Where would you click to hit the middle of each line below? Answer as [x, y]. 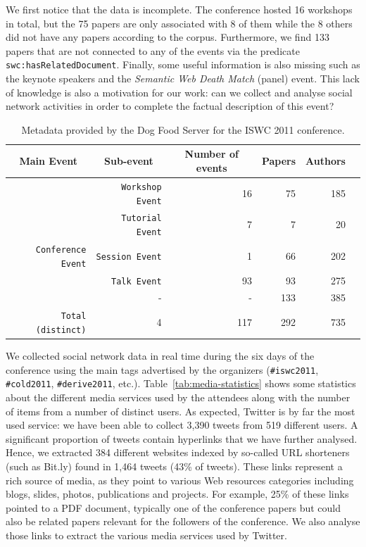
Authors [326, 161]
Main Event [49, 161]
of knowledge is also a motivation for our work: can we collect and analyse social [179, 92]
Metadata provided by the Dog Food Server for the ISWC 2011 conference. [183, 129]
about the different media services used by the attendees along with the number [178, 397]
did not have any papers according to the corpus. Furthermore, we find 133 [168, 37]
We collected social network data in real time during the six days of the [160, 356]
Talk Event [136, 281]
